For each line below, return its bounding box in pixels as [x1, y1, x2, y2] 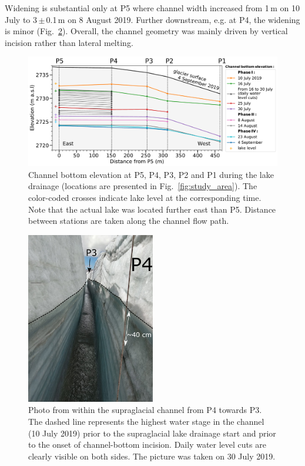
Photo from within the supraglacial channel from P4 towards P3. [28, 404, 262, 416]
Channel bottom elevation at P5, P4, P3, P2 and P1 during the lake [28, 168, 274, 180]
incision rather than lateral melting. [5, 36, 133, 48]
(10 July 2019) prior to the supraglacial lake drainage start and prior [28, 427, 276, 439]
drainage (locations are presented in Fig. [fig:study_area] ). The [28, 180, 257, 192]
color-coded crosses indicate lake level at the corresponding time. [28, 191, 262, 204]
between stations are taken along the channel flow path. [28, 214, 229, 227]
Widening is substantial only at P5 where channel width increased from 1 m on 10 [5, 2, 300, 14]
